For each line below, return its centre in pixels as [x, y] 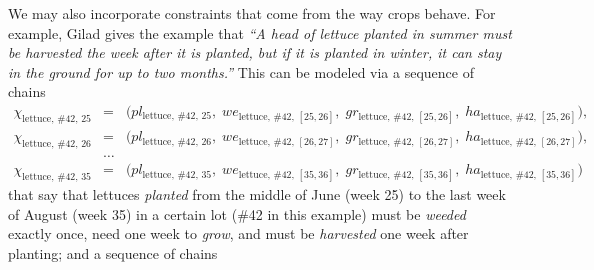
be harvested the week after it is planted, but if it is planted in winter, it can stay [255, 52]
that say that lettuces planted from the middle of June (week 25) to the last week [257, 194]
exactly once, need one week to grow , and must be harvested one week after [238, 233]
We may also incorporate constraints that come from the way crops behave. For [252, 13]
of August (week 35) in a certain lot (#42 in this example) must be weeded [237, 213]
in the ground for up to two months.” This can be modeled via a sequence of [241, 71]
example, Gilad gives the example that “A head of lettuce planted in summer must [260, 32]
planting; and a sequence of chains [113, 253]
